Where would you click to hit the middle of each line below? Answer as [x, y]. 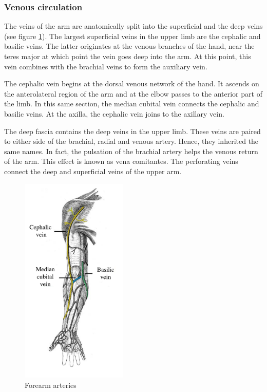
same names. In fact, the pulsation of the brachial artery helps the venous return [131, 151]
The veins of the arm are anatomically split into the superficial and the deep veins [133, 26]
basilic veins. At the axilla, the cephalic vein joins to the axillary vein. [114, 113]
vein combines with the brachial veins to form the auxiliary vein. [106, 66]
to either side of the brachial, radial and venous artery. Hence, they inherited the [131, 141]
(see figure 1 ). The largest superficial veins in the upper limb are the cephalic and [132, 36]
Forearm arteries [51, 385]
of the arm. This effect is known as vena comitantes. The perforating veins [121, 161]
